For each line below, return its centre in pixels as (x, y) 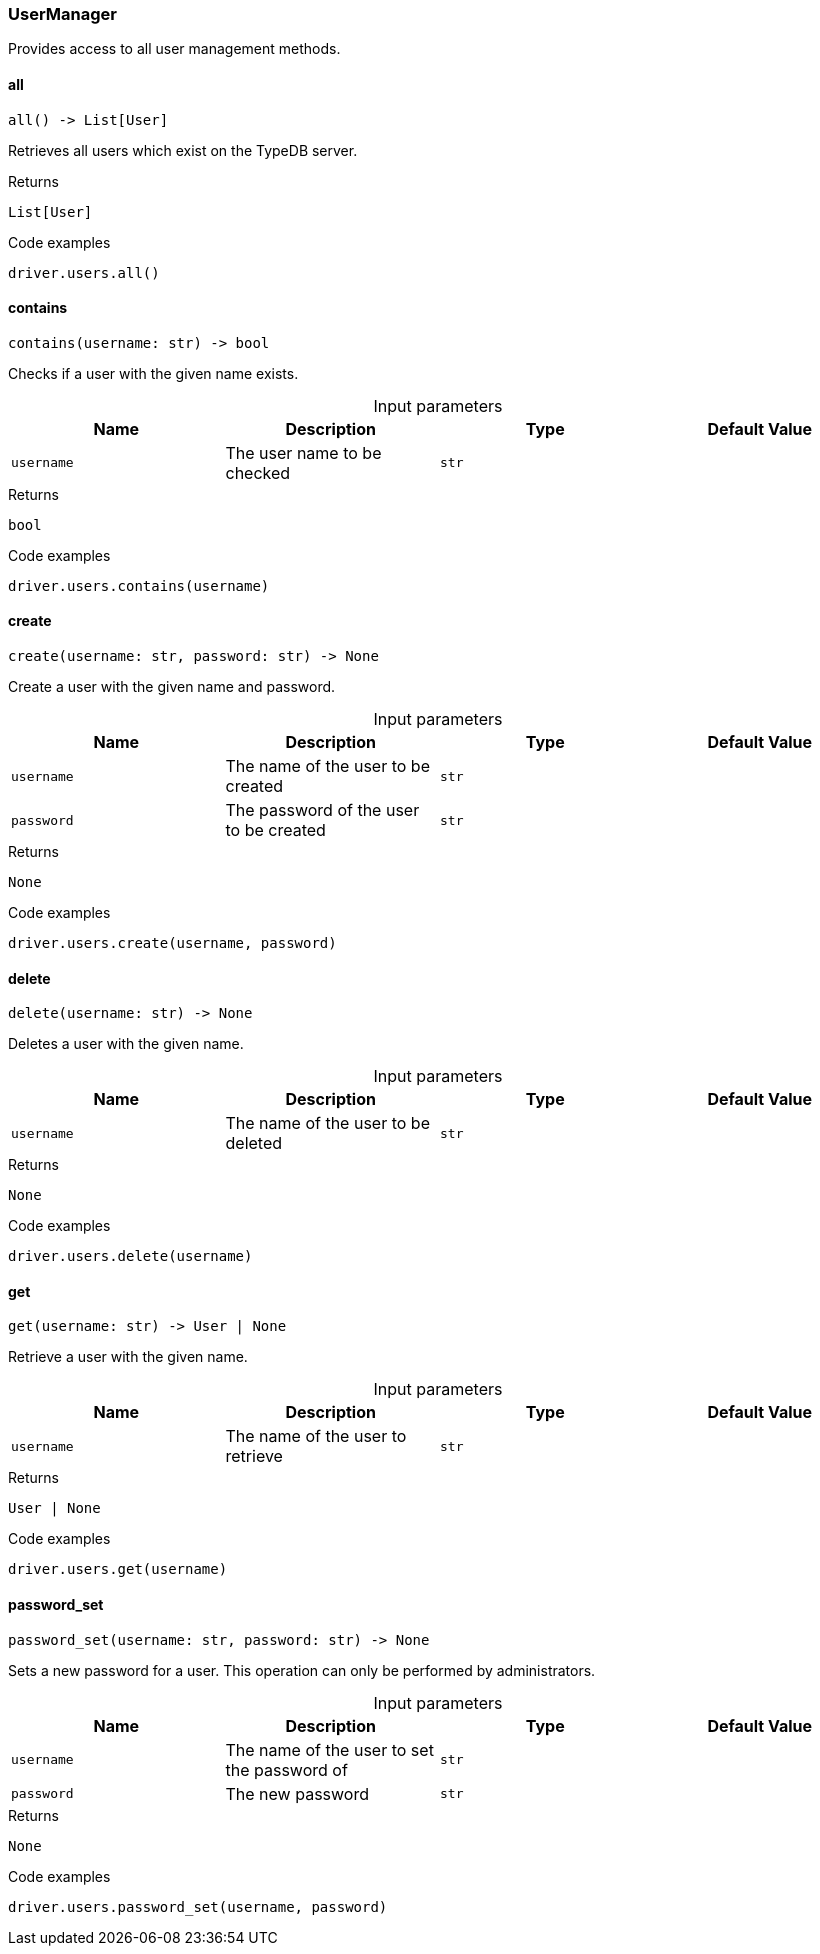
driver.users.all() (84, 272)
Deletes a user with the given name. (126, 1044)
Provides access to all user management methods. (174, 49)
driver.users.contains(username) (139, 585)
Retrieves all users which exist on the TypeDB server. (183, 150)
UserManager (62, 14)
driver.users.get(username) (118, 1569)
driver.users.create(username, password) (172, 943)
